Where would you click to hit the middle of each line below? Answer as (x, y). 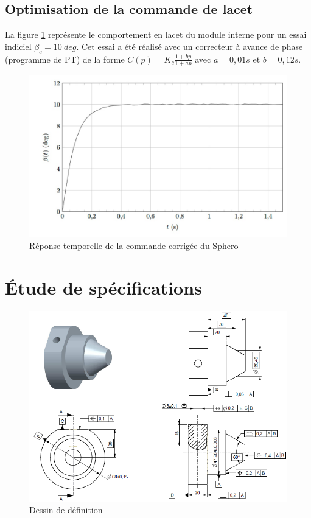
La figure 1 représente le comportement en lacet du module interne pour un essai (156, 34)
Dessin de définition (66, 510)
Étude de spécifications (103, 287)
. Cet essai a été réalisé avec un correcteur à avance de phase (190, 46)
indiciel (18, 46)
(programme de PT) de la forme (65, 59)
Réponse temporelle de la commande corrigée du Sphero (134, 246)
